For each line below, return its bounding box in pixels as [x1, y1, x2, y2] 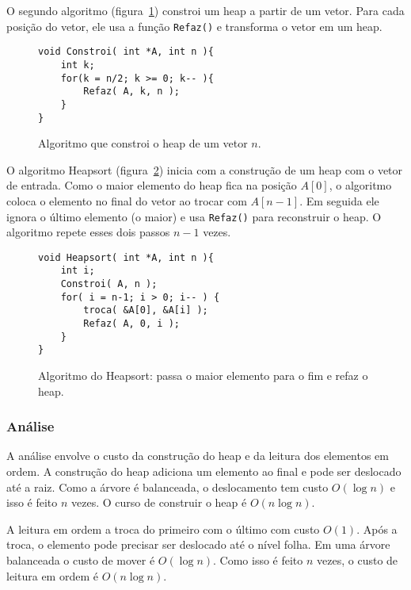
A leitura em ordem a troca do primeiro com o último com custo [6, 520, 320, 537]
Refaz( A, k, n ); [83, 86, 180, 98]
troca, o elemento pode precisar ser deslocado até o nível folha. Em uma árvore [6, 536, 390, 553]
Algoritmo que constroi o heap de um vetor [38, 135, 248, 151]
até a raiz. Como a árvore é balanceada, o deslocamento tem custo [6, 478, 329, 495]
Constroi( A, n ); [60, 278, 158, 290]
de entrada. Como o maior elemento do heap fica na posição [6, 177, 297, 193]
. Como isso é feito [213, 552, 303, 569]
